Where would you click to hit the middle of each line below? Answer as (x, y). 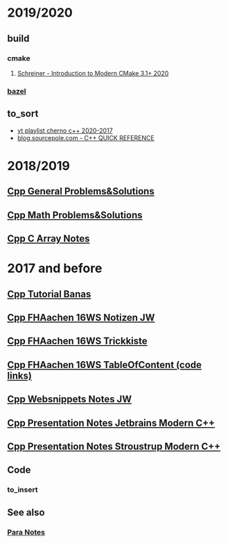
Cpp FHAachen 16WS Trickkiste (77, 341)
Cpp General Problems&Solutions (81, 191)
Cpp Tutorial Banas (49, 294)
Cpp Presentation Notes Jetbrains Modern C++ (111, 423)
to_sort (23, 114)
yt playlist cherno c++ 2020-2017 (65, 131)
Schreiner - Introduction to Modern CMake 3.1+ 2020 (93, 73)
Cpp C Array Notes (49, 239)
